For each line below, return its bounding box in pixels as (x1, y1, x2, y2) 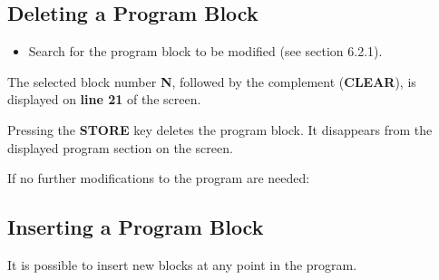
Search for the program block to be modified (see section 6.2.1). (28, 42, 383, 61)
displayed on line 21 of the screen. (7, 90, 201, 109)
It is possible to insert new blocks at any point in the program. (7, 255, 357, 274)
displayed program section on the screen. (7, 138, 233, 157)
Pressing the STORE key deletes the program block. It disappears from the (7, 120, 433, 139)
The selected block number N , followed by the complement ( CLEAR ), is (7, 72, 416, 91)
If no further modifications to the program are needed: (7, 169, 310, 188)
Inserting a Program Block (7, 213, 264, 241)
